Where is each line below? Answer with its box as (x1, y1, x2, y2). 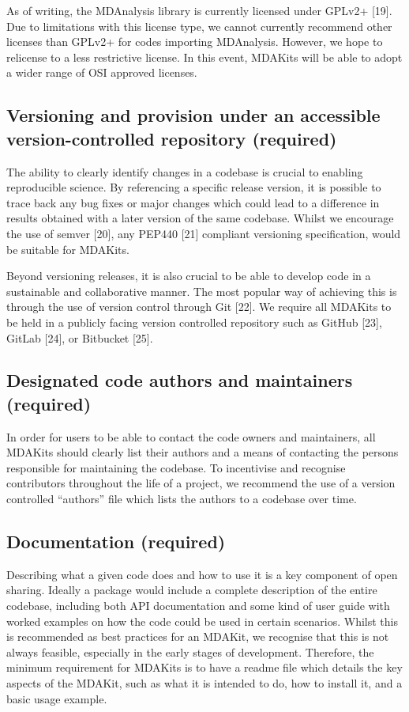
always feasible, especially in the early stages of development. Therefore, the (6, 643, 374, 660)
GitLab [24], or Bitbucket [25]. (6, 329, 153, 346)
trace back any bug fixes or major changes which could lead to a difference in (6, 194, 380, 210)
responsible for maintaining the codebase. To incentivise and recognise (6, 459, 346, 475)
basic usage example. (6, 690, 107, 706)
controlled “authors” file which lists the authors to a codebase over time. (6, 490, 357, 507)
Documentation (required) (6, 529, 226, 554)
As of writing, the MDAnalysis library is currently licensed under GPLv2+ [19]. (6, 2, 392, 18)
